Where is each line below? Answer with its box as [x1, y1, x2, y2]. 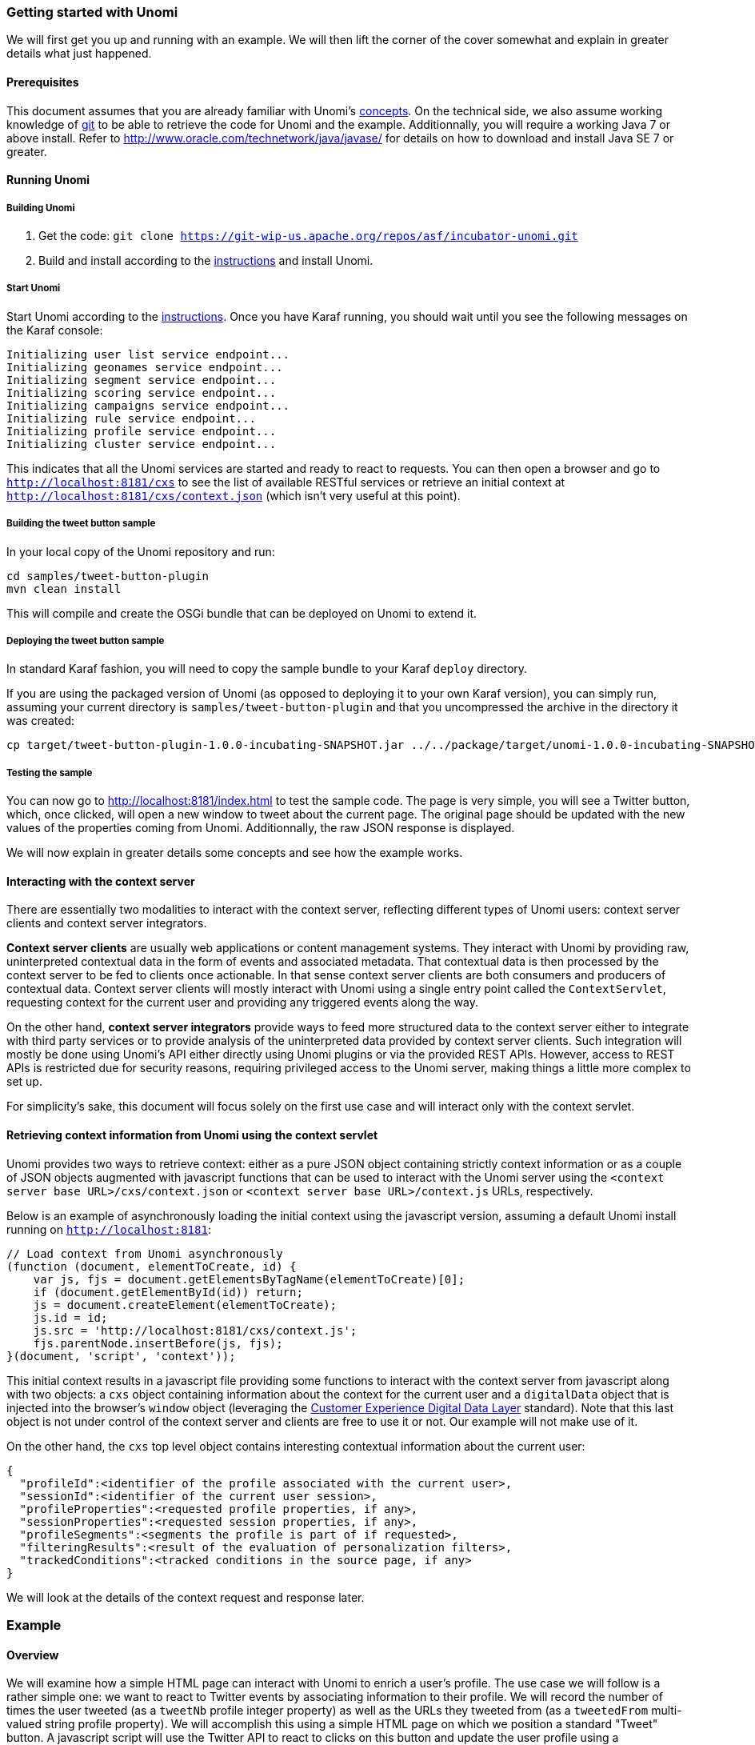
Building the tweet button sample [6, 518, 156, 530]
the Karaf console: [6, 322, 103, 337]
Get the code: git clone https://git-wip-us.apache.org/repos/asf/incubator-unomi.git [38, 228, 578, 242]
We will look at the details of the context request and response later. [6, 1590, 365, 1604]
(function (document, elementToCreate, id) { [6, 1259, 297, 1273]
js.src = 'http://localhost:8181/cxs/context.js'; [33, 1323, 358, 1337]
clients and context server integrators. [6, 916, 207, 931]
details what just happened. [6, 46, 152, 61]
